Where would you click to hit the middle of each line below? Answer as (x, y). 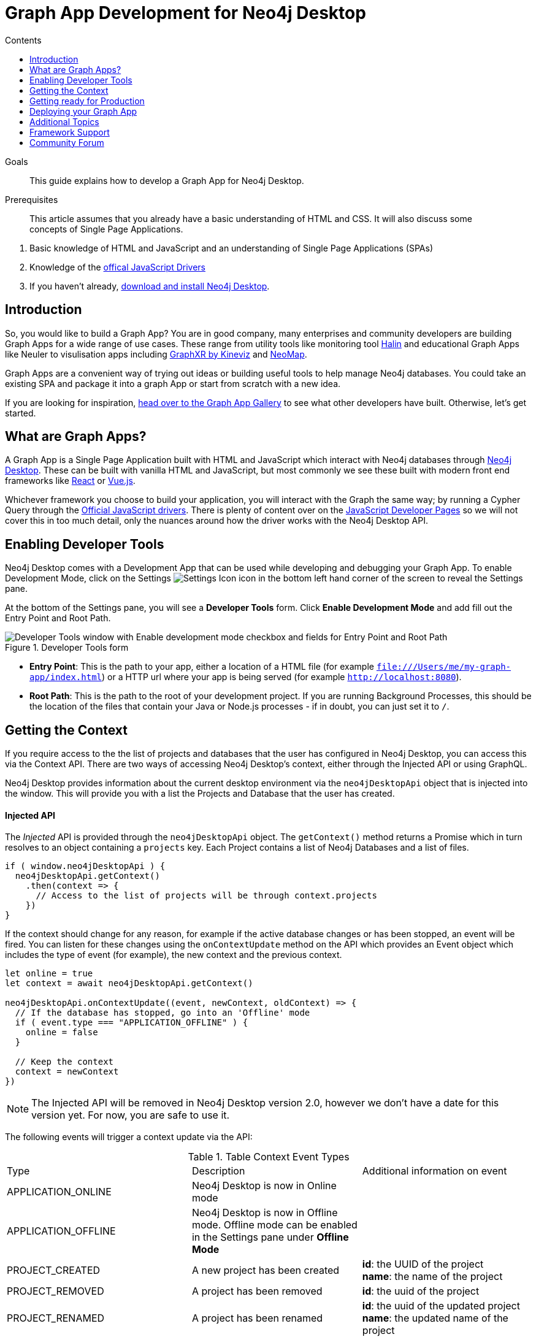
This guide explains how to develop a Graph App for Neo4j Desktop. (167, 180)
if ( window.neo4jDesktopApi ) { (85, 866)
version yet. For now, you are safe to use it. (131, 1115)
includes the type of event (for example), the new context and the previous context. (174, 955)
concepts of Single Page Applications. (106, 229)
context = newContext (67, 1072)
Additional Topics (64, 121)
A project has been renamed (257, 1318)
